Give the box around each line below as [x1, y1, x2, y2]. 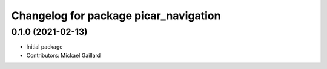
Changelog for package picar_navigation [11, 9, 221, 22]
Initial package [26, 43, 63, 50]
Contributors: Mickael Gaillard [26, 52, 101, 59]
